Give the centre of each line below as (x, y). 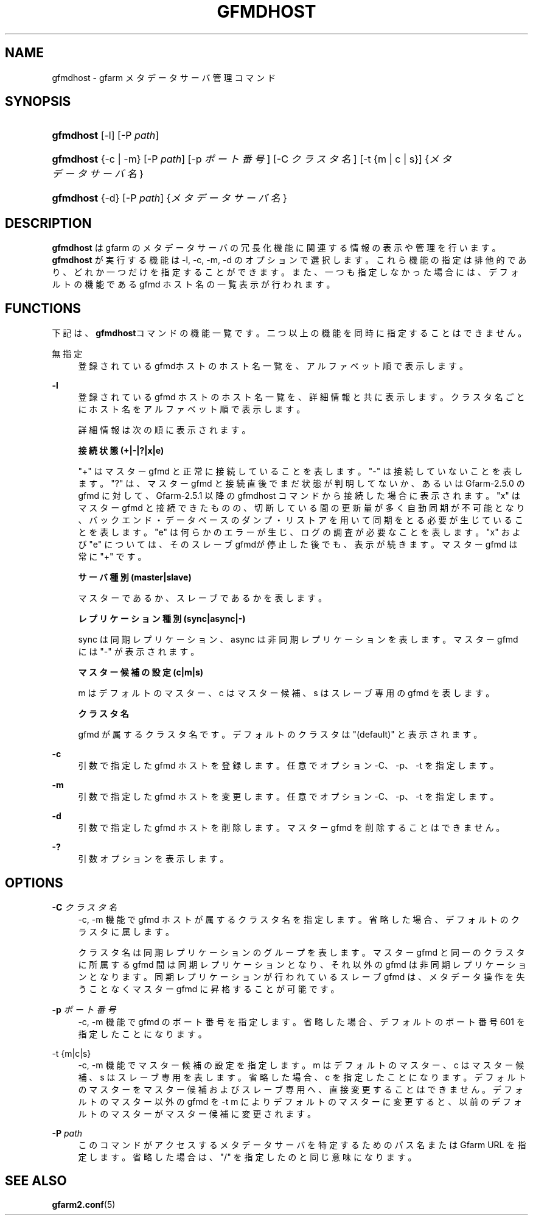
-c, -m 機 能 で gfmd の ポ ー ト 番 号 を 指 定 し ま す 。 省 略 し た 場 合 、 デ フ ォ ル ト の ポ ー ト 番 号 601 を (301, 1021)
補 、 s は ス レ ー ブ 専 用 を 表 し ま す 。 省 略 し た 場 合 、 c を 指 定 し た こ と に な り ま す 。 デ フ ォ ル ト (302, 1077)
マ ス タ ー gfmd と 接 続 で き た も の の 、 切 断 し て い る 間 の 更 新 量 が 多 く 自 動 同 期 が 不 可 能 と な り (301, 508)
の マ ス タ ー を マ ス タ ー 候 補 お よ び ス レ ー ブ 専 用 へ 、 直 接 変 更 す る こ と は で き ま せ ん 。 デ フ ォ (301, 1089)
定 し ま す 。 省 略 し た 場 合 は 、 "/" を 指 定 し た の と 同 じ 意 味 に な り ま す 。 (247, 1157)
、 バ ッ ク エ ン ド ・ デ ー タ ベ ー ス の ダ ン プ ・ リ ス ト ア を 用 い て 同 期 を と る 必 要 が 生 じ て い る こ (301, 520)
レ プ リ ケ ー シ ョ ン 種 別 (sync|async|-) (162, 619)
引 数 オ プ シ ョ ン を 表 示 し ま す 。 (153, 859)
